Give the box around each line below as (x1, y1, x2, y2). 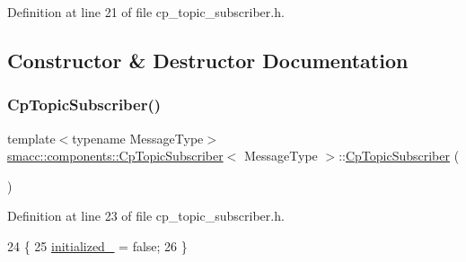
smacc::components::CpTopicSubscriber (7, 146, 224, 165)
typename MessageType (72, 128, 204, 147)
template (7, 128, 56, 147)
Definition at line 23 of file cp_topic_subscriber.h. (7, 206, 285, 225)
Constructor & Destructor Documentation (7, 46, 409, 74)
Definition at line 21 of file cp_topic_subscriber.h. (7, 3, 285, 21)
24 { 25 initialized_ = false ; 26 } (7, 236, 188, 255)
